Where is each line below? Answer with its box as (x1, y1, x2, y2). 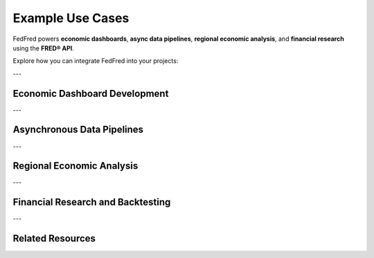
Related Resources (12, 232, 96, 245)
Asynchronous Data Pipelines (12, 124, 144, 136)
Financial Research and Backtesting (12, 196, 171, 208)
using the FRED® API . (12, 44, 74, 52)
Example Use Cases (12, 10, 130, 26)
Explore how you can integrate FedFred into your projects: (12, 57, 179, 65)
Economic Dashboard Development (12, 87, 169, 100)
